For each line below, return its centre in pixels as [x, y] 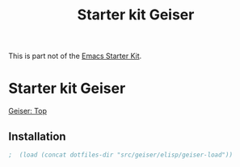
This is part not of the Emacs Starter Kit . [75, 56]
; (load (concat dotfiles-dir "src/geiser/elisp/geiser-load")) [120, 155]
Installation [37, 136]
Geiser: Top [27, 111]
